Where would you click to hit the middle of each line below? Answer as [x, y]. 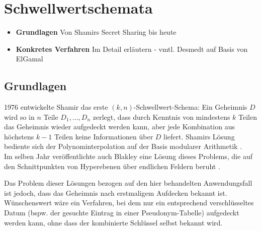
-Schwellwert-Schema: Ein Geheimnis [190, 107]
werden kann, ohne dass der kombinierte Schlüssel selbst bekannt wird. [113, 222]
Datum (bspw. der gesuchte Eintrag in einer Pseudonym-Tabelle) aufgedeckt [122, 213]
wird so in [19, 117]
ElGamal [29, 59]
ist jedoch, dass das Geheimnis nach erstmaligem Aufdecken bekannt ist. [116, 192]
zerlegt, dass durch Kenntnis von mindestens [161, 117]
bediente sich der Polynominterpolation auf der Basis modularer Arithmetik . [123, 146]
